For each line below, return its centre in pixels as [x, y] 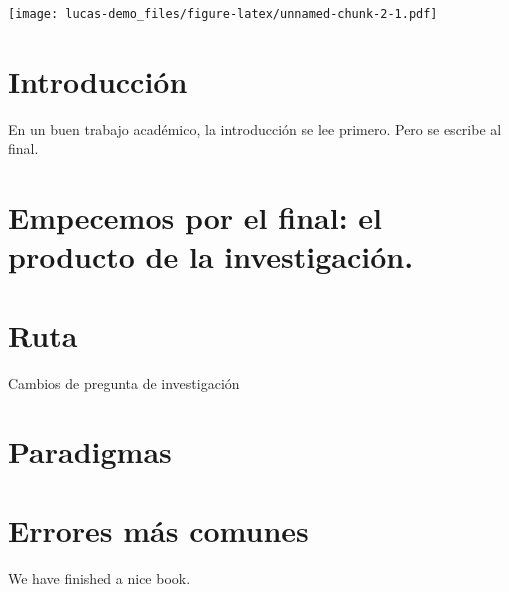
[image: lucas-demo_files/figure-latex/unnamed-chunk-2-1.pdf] [223, 14]
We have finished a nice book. [99, 577]
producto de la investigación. [211, 256]
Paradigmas [90, 451]
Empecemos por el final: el [195, 217]
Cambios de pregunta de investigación [124, 382]
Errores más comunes [158, 529]
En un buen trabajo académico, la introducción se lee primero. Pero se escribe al [255, 128]
